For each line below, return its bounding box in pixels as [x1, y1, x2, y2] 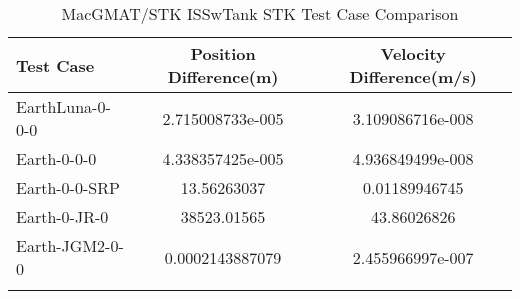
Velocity [380, 42, 446, 65]
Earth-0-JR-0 [16, 205, 109, 228]
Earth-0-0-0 [16, 147, 97, 170]
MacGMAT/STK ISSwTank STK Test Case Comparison [61, 2, 459, 25]
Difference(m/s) [349, 65, 477, 88]
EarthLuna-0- [16, 95, 111, 118]
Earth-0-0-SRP [16, 176, 120, 199]
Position [190, 42, 256, 65]
